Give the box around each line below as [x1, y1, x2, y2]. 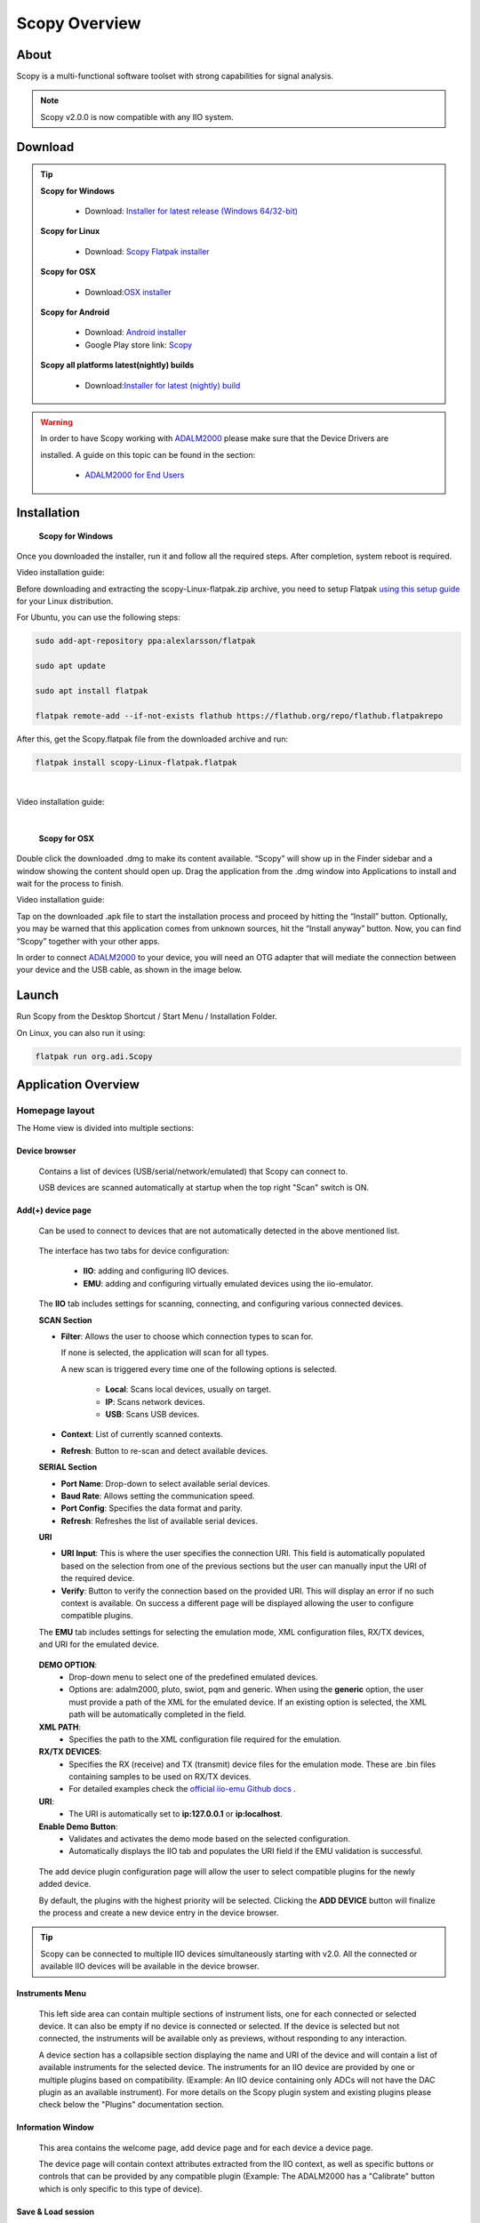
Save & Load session [16, 2206, 95, 2217]
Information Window [16, 2122, 94, 2133]
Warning [40, 416, 73, 427]
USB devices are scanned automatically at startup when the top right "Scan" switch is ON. [38, 1183, 369, 1193]
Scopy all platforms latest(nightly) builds [40, 360, 195, 371]
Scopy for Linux [40, 226, 100, 237]
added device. [38, 1879, 92, 1890]
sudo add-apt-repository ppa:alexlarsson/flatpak [35, 636, 256, 646]
